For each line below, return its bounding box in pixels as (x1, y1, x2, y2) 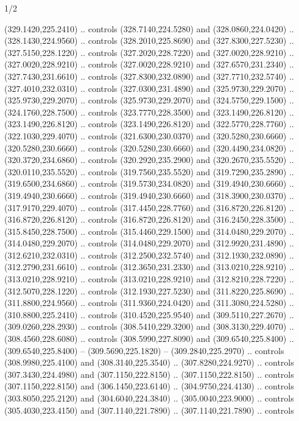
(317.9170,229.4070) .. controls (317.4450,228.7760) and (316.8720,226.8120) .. (4, 201, 294, 214)
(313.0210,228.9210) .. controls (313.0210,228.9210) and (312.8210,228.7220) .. (4, 273, 294, 285)
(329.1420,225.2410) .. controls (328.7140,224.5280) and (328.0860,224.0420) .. (4, 22, 294, 35)
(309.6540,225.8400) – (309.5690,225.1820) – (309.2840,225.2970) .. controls (4, 344, 284, 357)
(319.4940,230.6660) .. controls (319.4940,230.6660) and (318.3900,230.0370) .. (4, 189, 294, 201)
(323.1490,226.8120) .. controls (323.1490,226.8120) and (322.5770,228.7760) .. (4, 117, 294, 130)
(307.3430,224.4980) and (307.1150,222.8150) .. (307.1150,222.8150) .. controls (4, 367, 294, 380)
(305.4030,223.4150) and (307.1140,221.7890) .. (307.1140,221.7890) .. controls (4, 403, 294, 416)
